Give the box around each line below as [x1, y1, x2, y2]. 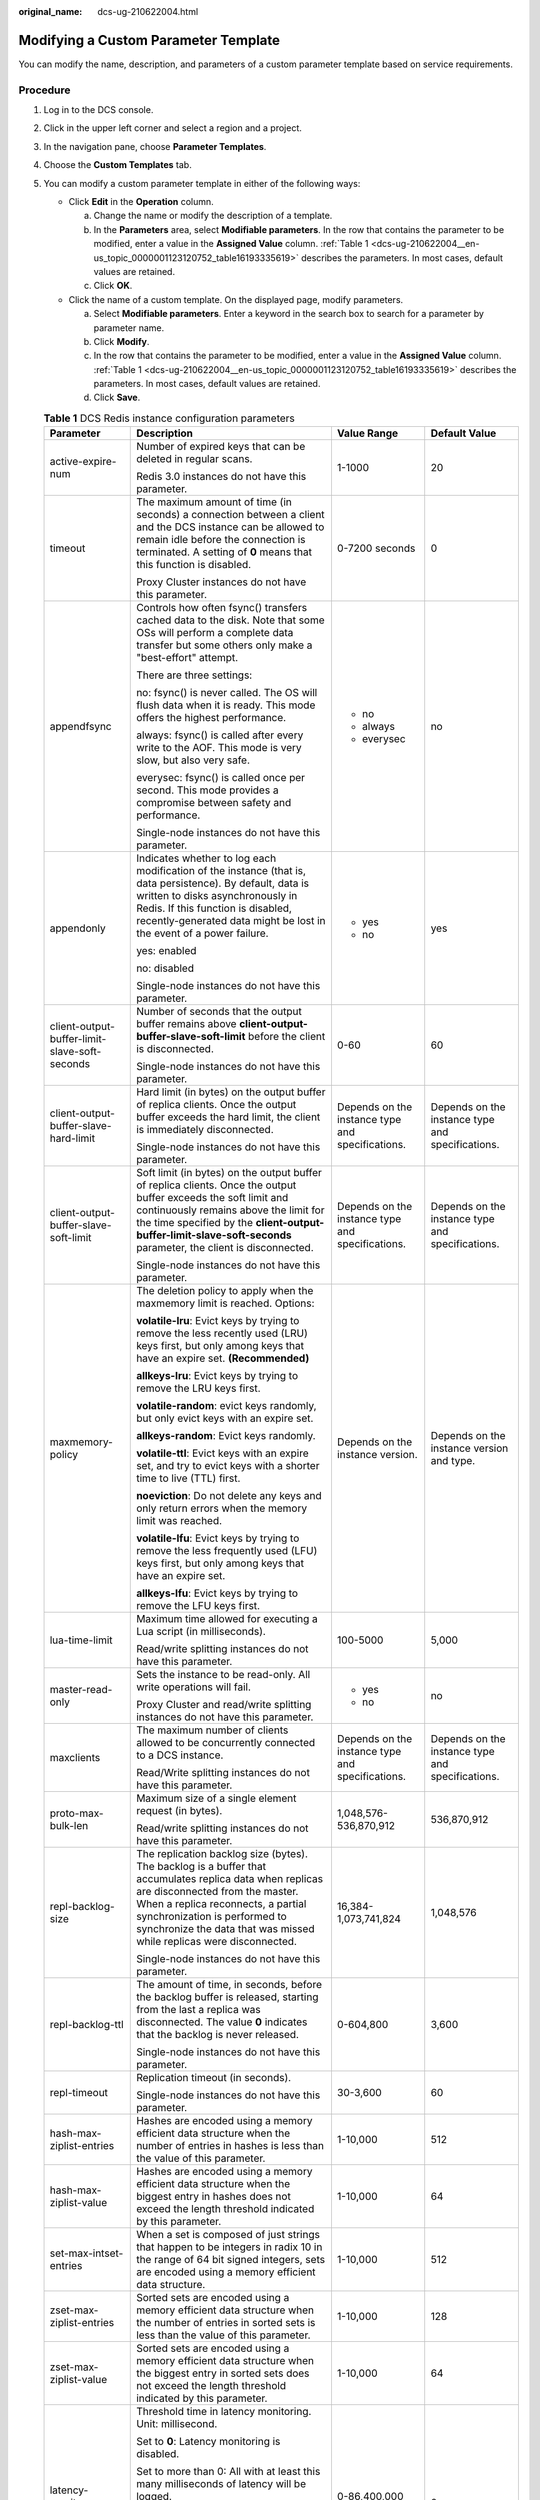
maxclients [49, 1751, 101, 1765]
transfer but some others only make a [136, 638, 313, 652]
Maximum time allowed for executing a [136, 1612, 319, 1626]
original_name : [18, 6, 83, 17]
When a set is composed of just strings [136, 2228, 320, 2242]
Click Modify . [93, 335, 150, 347]
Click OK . [93, 280, 133, 292]
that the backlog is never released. [136, 2028, 300, 2042]
